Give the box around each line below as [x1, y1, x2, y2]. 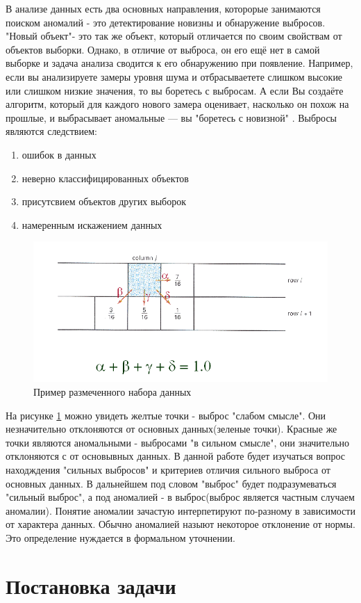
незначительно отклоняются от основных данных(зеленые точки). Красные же [6, 421, 337, 436]
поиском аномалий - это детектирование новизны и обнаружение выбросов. [6, 15, 326, 29]
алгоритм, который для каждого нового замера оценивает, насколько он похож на [6, 97, 349, 111]
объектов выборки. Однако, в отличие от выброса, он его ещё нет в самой [6, 42, 320, 56]
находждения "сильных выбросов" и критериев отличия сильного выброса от [6, 462, 330, 476]
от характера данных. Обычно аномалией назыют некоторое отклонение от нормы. [6, 517, 355, 531]
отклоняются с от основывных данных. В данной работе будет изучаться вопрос [6, 449, 345, 463]
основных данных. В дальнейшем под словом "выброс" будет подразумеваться [6, 476, 337, 490]
